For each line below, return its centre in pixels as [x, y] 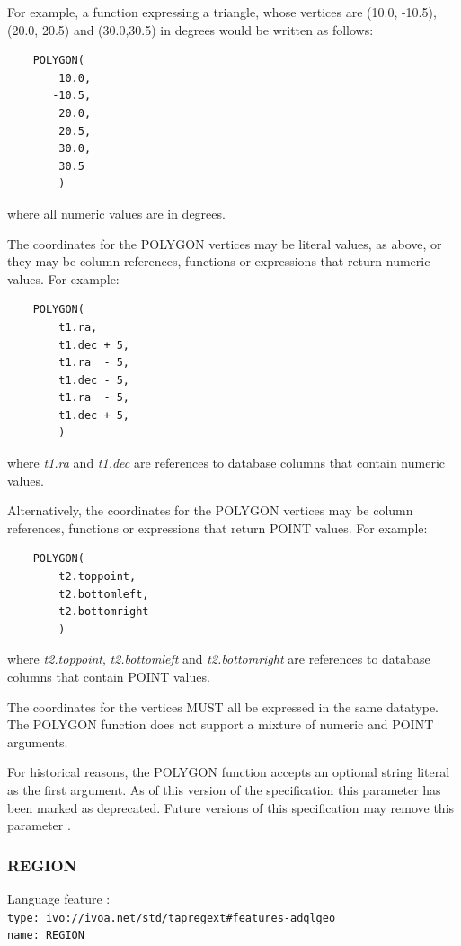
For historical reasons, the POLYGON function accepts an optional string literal [229, 772]
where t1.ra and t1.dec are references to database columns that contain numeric [226, 463]
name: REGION [46, 936]
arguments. [38, 741]
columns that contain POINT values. [109, 676]
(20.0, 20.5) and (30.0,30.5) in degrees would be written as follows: [191, 29]
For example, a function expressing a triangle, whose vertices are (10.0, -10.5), [222, 12]
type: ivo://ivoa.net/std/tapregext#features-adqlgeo [172, 918]
